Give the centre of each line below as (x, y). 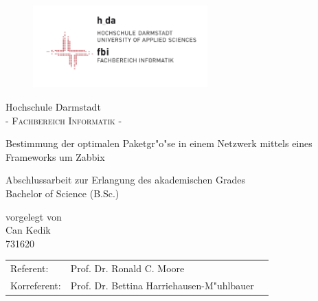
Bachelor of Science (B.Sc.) (63, 193)
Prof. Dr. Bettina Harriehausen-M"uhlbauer (162, 286)
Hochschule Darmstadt (53, 107)
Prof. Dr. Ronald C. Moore (127, 268)
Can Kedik (28, 230)
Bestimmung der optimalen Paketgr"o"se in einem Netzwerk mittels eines (159, 143)
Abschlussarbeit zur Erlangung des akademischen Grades (125, 180)
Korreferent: (36, 286)
